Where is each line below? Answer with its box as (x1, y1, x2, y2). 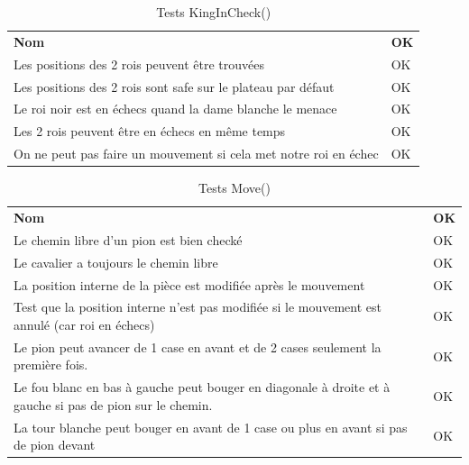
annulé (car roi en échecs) (14, 315, 155, 333)
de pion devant (14, 435, 96, 454)
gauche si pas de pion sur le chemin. (14, 395, 213, 414)
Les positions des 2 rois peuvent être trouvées (14, 54, 265, 73)
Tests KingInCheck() (156, 3, 271, 21)
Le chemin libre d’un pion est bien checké (14, 230, 243, 249)
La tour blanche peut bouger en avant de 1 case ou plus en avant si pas (14, 417, 408, 436)
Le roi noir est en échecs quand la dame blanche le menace (14, 99, 337, 118)
